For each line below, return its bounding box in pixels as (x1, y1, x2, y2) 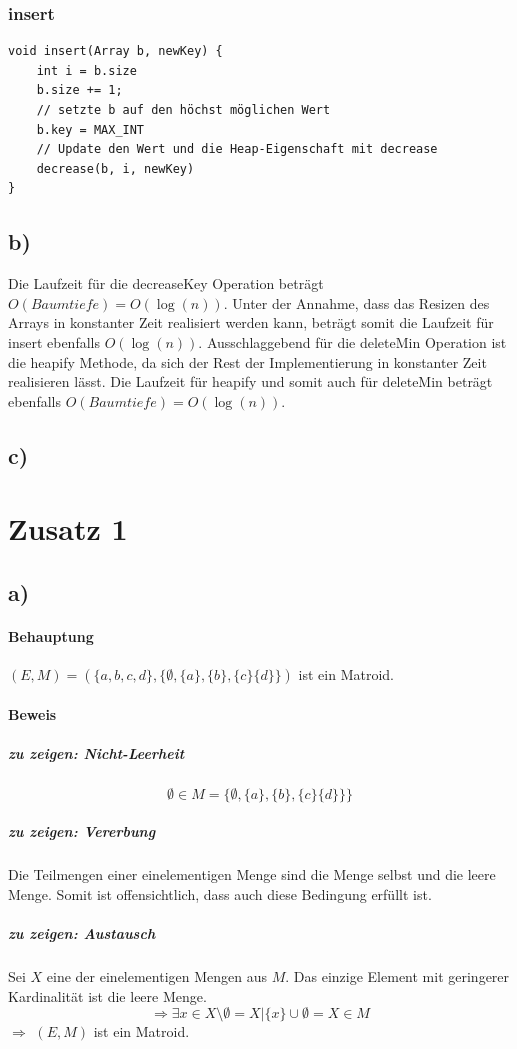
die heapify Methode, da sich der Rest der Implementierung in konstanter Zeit (8, 351, 487, 372)
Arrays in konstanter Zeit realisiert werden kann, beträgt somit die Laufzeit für (8, 312, 494, 333)
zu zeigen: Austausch (8, 923, 156, 944)
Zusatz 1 (8, 508, 128, 549)
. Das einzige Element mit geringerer (285, 966, 510, 987)
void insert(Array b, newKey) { (8, 44, 223, 59)
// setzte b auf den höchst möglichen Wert (36, 103, 331, 117)
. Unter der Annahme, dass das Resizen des (223, 292, 490, 313)
